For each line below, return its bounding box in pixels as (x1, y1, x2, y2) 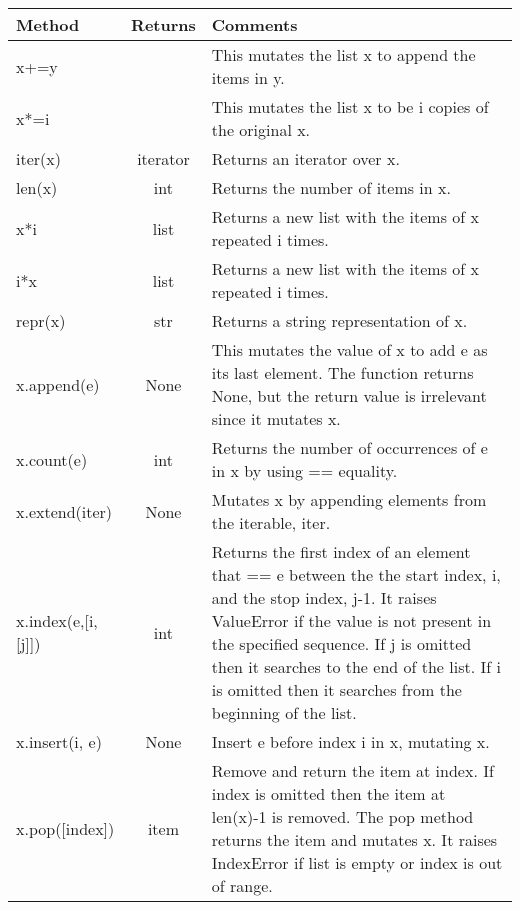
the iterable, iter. (211, 511, 331, 534)
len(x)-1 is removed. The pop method (211, 805, 474, 828)
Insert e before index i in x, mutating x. (211, 730, 490, 753)
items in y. (211, 66, 285, 89)
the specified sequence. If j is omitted (211, 632, 472, 655)
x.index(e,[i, (16, 609, 98, 632)
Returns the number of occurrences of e (211, 436, 488, 459)
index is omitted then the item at (211, 782, 446, 805)
